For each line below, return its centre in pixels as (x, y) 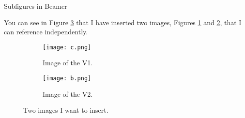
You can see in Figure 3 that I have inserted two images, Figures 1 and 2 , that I (123, 22)
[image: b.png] (67, 79)
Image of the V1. (68, 63)
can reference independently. (46, 32)
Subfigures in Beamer (36, 6)
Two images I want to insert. (66, 110)
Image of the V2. (68, 94)
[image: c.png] (67, 47)
